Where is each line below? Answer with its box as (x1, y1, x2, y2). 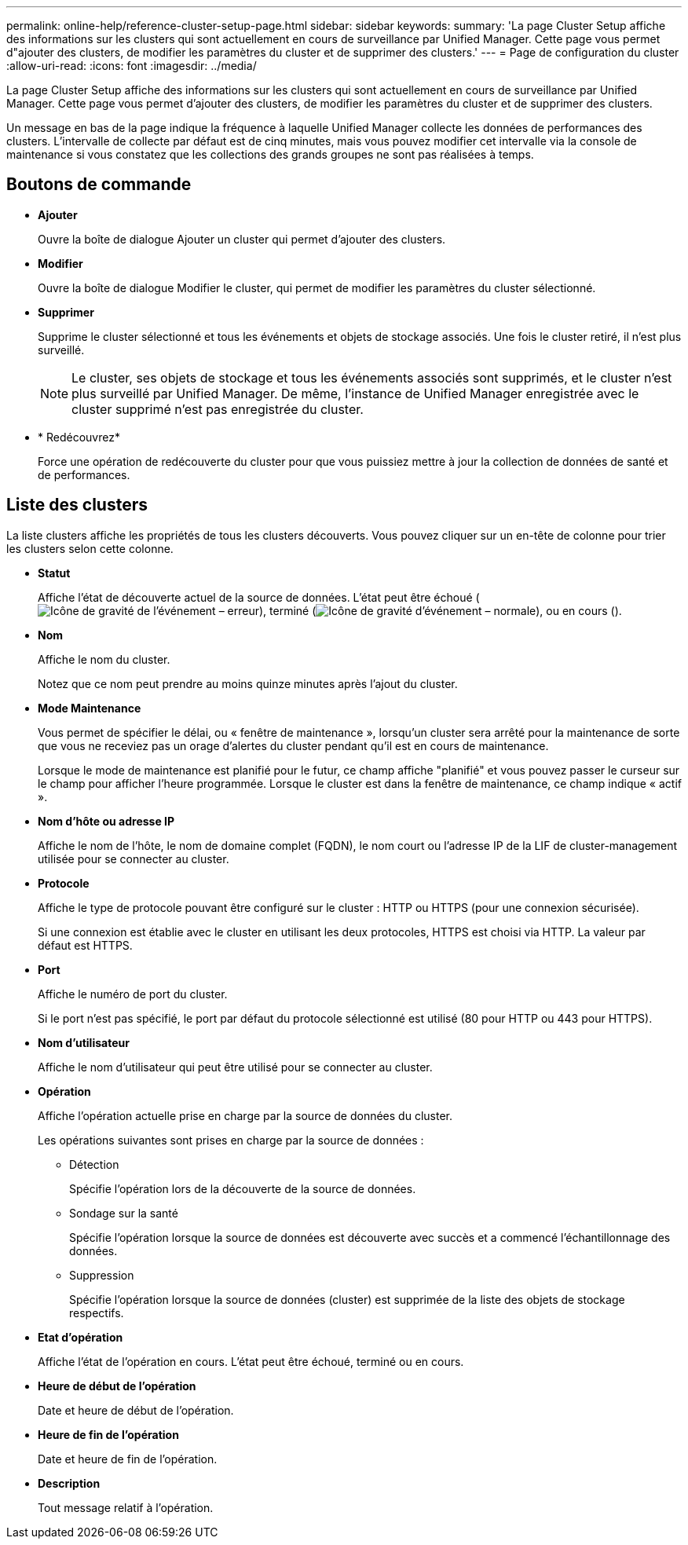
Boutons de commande (6, 174, 192, 195)
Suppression (69, 1268, 134, 1282)
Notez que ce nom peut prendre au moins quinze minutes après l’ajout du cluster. (38, 676, 458, 690)
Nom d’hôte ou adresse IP (38, 814, 175, 828)
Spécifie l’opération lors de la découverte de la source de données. (69, 1181, 416, 1195)
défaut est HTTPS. (38, 938, 133, 952)
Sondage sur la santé (69, 1206, 178, 1220)
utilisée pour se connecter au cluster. (38, 851, 229, 866)
